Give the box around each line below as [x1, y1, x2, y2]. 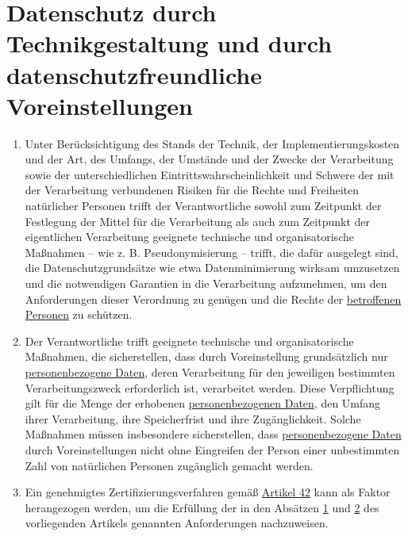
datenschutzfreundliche [6, 58, 263, 90]
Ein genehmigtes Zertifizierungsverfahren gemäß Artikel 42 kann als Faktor [25, 484, 391, 500]
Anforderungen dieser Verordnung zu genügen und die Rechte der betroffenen [25, 290, 402, 307]
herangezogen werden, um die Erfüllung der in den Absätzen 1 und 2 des [25, 499, 379, 515]
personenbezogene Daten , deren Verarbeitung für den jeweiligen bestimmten [25, 364, 395, 380]
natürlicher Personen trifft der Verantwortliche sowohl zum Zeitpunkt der [25, 197, 382, 214]
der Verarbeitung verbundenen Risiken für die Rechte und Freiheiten [25, 182, 359, 198]
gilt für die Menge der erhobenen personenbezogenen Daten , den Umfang [25, 395, 381, 412]
